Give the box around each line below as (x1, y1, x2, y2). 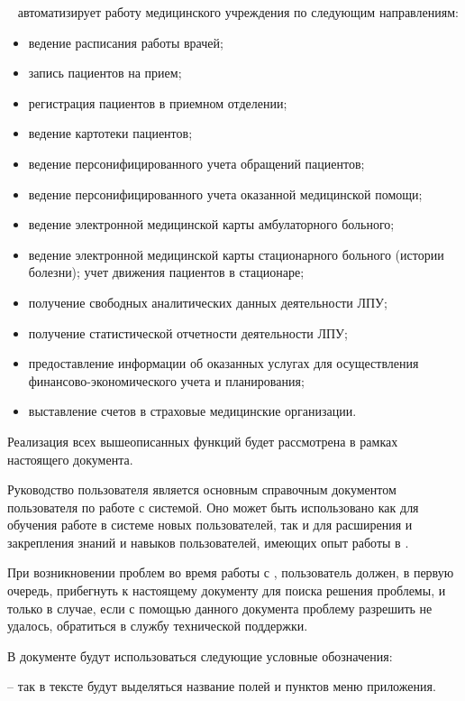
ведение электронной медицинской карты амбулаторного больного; (28, 215, 395, 234)
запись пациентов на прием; (28, 63, 182, 82)
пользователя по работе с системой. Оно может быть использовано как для (7, 497, 419, 516)
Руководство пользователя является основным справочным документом (7, 480, 397, 499)
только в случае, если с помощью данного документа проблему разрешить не (7, 598, 433, 617)
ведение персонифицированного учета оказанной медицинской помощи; (28, 184, 423, 203)
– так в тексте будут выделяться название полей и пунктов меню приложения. (7, 677, 436, 696)
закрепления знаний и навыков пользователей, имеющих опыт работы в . (7, 532, 409, 551)
